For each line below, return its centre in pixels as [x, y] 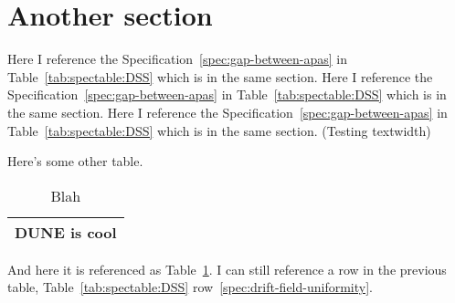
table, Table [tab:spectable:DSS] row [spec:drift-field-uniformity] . [190, 287]
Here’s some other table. [75, 161]
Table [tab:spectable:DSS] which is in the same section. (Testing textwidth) [219, 130]
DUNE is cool [66, 232]
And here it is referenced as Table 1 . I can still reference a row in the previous [227, 269]
